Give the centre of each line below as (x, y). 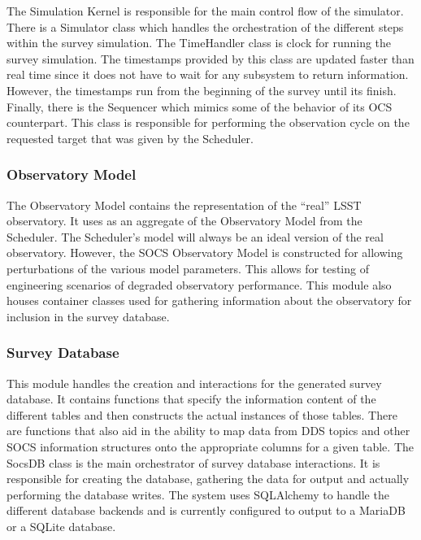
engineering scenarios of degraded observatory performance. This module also (199, 284)
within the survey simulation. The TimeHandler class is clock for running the (199, 43)
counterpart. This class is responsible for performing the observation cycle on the (208, 122)
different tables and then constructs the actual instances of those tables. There (202, 414)
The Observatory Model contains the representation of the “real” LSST (184, 205)
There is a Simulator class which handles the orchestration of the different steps (205, 26)
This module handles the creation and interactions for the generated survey (194, 383)
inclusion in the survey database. (88, 316)
